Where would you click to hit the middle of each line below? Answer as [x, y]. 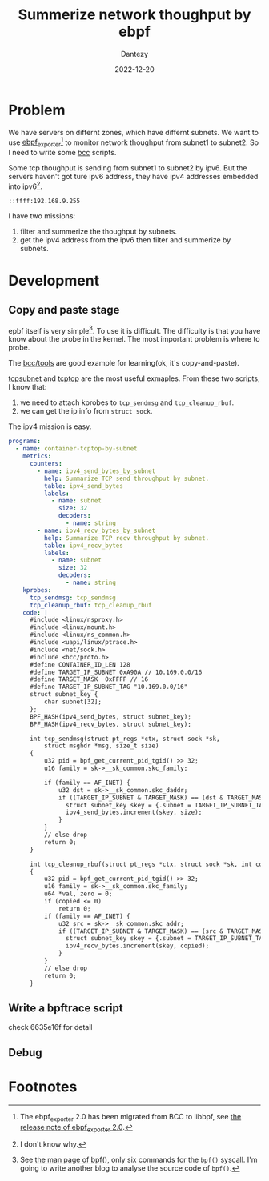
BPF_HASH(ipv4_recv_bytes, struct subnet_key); [110, 724]
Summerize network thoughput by [134, 15]
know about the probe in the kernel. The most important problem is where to [134, 339]
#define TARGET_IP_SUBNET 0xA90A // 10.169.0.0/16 [116, 672]
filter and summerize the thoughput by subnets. [98, 231]
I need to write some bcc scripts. [62, 153]
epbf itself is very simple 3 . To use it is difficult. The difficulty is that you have [134, 330]
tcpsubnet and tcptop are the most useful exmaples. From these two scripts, [134, 378]
